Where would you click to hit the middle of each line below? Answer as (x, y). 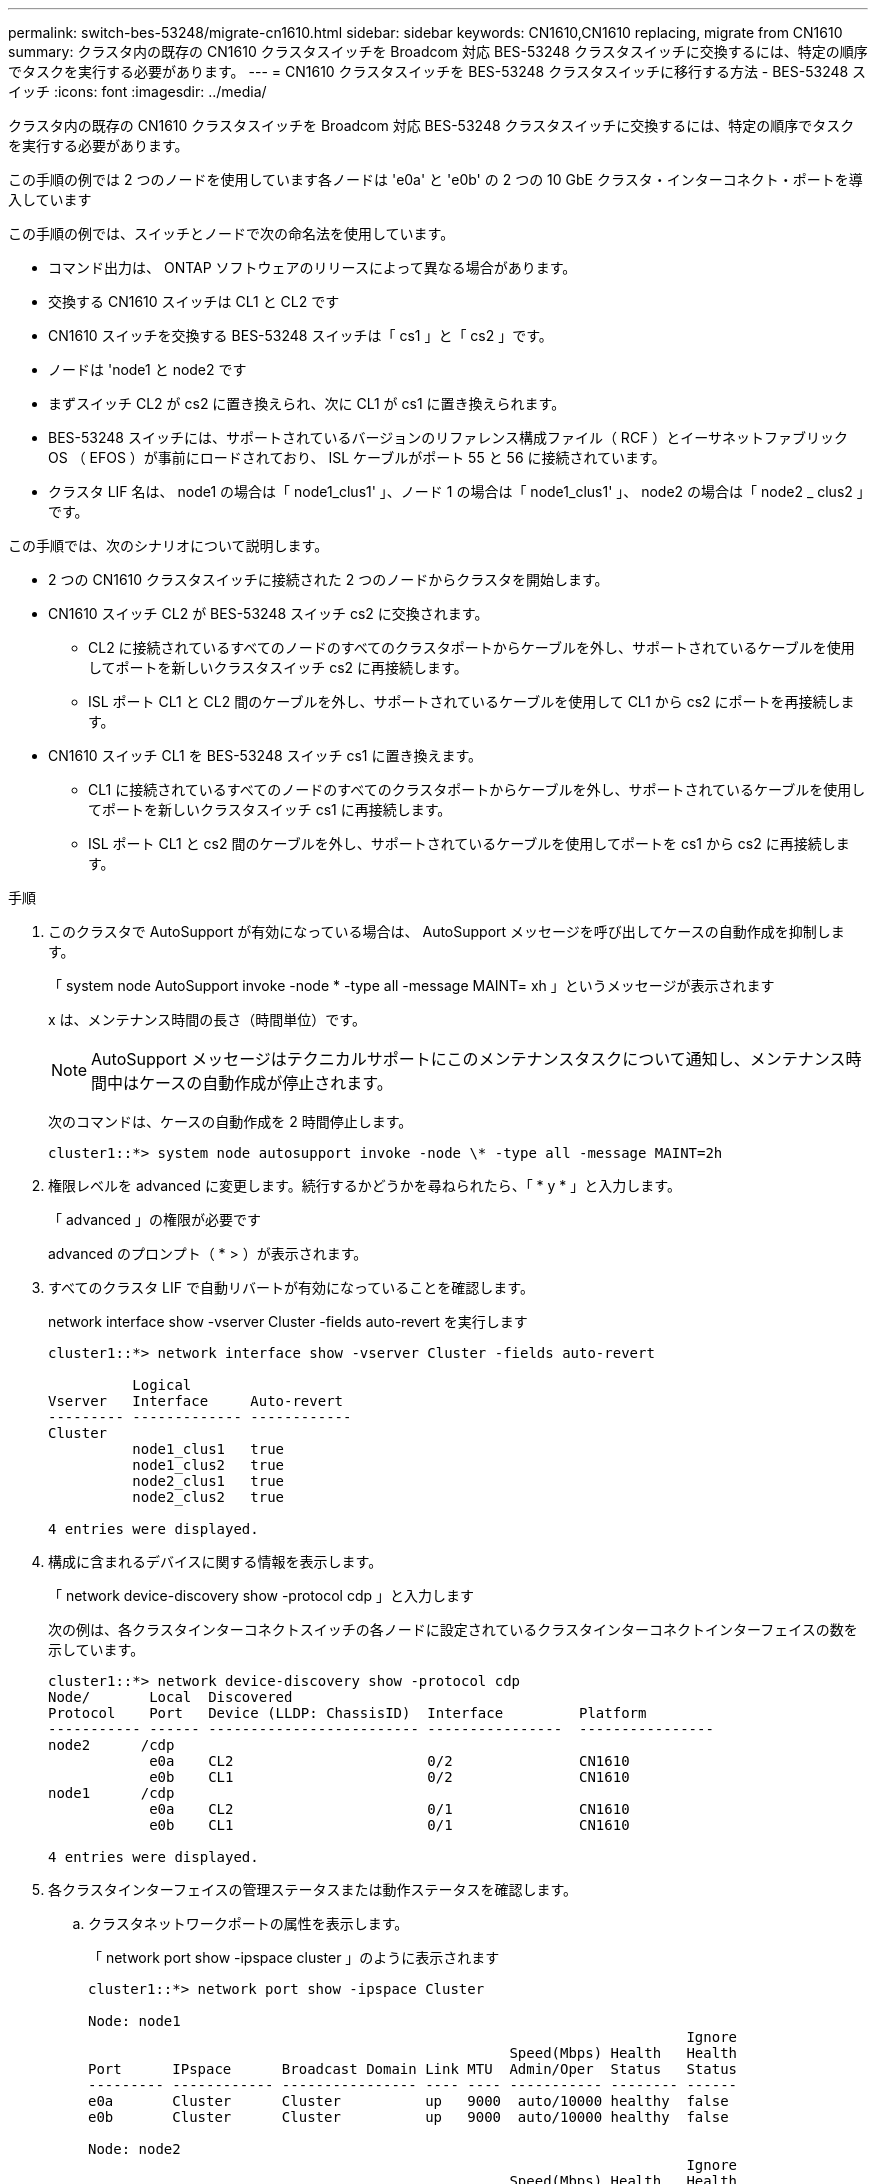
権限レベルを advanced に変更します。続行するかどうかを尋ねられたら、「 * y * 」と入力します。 (364, 1185)
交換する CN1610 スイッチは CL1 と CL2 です (194, 301)
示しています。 (96, 1649)
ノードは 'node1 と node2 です (147, 369)
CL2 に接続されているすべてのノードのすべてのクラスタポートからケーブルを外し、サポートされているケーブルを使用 (471, 647)
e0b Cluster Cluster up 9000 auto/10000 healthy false (408, 2117)
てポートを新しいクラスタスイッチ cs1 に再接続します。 (270, 809)
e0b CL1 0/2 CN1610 (389, 1777)
